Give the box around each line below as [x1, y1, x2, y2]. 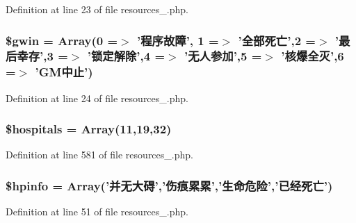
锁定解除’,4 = [90, 47, 165, 65]
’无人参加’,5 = [184, 47, 262, 65]
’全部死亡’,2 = [238, 31, 316, 49]
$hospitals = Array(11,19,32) [6, 120, 172, 138]
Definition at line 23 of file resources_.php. [6, 2, 188, 16]
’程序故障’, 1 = [137, 31, 219, 49]
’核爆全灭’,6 [281, 47, 344, 65]
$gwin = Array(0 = [6, 31, 118, 49]
